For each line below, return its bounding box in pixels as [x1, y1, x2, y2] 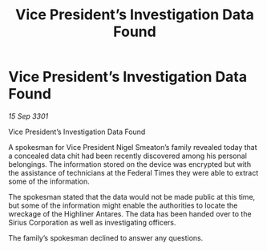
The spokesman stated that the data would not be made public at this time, [8, 192, 256, 201]
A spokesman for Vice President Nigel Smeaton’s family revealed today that [8, 142, 257, 152]
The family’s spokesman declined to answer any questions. [8, 233, 204, 242]
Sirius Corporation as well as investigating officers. [8, 217, 176, 227]
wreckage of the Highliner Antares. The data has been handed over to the [8, 208, 252, 218]
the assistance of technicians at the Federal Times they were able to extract [8, 168, 259, 177]
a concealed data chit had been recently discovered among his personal [8, 151, 247, 160]
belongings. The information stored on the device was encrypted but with [8, 159, 251, 169]
